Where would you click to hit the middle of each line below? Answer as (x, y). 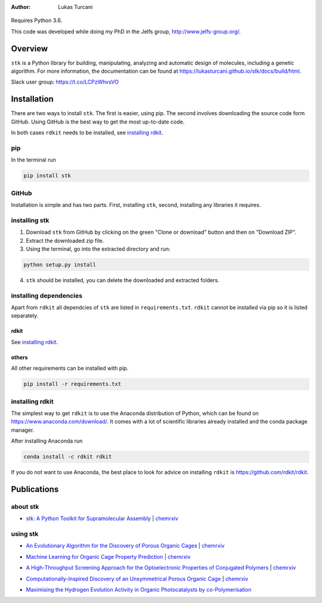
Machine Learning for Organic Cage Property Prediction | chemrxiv (108, 556)
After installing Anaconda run (47, 441)
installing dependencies (47, 295)
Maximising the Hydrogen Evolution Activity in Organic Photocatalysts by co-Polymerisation (139, 589)
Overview (30, 49)
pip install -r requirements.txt (72, 384)
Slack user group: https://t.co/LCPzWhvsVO (65, 82)
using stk (25, 534)
